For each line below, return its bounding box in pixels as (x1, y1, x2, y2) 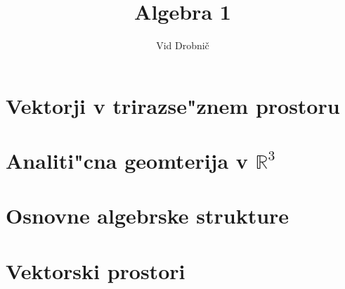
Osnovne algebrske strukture (6, 201, 289, 230)
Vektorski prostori (6, 256, 185, 285)
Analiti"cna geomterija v (6, 146, 248, 175)
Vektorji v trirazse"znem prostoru (6, 91, 340, 120)
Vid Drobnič (156, 38, 209, 53)
